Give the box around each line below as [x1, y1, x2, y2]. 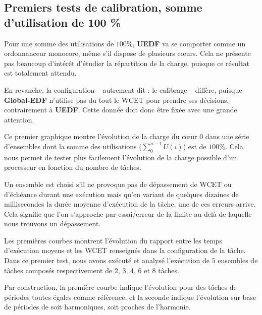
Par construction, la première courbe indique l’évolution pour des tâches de [4, 282, 237, 292]
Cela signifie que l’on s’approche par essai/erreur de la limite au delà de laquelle [4, 208, 252, 219]
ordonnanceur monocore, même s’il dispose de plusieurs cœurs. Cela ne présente [4, 48, 251, 58]
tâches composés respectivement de [4, 265, 113, 275]
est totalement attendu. [4, 68, 77, 78]
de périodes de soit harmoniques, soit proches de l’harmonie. [4, 301, 191, 312]
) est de [183, 141, 206, 151]
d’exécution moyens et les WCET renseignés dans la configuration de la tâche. [4, 245, 246, 256]
